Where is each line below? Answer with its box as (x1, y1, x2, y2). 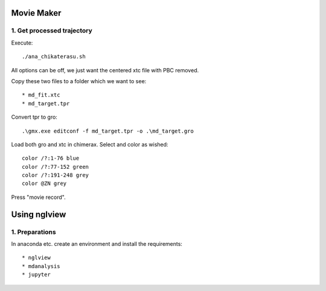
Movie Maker (11, 8, 62, 18)
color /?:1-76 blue (22, 155, 80, 162)
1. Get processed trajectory (11, 27, 93, 35)
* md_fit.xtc (22, 92, 60, 99)
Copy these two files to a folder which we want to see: (11, 77, 147, 84)
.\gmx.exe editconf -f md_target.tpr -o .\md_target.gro (22, 127, 194, 134)
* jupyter (22, 271, 51, 278)
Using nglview (11, 209, 66, 219)
